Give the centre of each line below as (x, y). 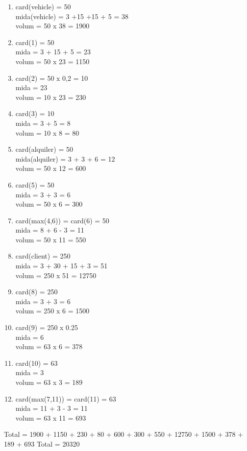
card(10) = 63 (37, 363)
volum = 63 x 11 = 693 (51, 417)
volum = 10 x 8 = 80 (47, 132)
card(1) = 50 (35, 42)
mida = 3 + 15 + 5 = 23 (53, 52)
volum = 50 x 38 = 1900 (52, 26)
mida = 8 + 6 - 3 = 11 (50, 230)
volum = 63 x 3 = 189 (49, 382)
